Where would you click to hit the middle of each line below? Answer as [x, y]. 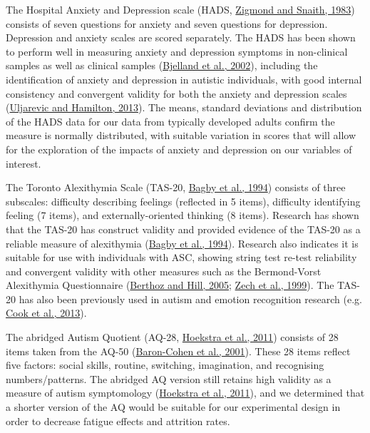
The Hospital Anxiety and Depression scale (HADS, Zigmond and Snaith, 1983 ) [180, 9]
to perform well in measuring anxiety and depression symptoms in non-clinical [177, 51]
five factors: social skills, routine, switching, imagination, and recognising [165, 365]
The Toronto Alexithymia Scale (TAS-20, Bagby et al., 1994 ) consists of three [176, 187]
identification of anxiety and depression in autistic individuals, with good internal [184, 79]
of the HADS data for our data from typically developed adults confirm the [170, 121]
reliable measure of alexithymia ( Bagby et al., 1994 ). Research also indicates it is [182, 243]
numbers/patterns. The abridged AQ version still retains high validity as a [169, 378]
